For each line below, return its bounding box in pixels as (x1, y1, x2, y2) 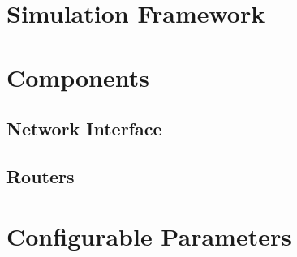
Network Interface (6, 116, 162, 141)
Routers (6, 163, 75, 188)
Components (6, 60, 149, 93)
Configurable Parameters (6, 219, 291, 252)
